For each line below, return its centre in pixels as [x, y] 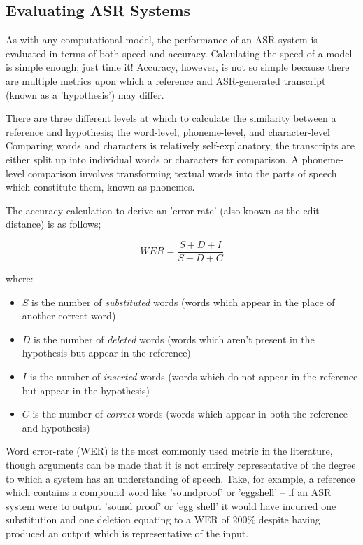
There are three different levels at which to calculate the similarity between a [171, 118]
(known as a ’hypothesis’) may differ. [85, 94]
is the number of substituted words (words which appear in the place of [183, 302]
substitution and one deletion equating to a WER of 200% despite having [163, 519]
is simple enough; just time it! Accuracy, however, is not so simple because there [178, 67]
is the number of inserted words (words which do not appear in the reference [194, 376]
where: [20, 278]
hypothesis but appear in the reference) [106, 353]
